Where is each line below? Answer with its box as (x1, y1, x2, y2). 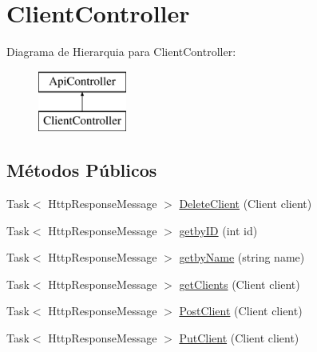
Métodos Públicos (6, 158, 157, 182)
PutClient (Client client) (179, 330, 299, 346)
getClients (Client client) (179, 275, 300, 292)
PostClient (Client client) (179, 302, 303, 319)
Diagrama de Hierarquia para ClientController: (6, 43, 236, 60)
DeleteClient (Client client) (179, 195, 312, 212)
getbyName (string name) (179, 249, 305, 266)
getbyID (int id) (179, 222, 258, 238)
